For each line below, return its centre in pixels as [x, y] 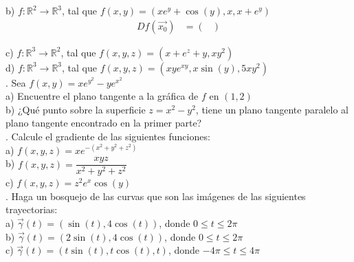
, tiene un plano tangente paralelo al [272, 109]
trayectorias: [32, 209]
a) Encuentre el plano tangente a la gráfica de [102, 96]
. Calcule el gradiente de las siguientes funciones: [108, 136]
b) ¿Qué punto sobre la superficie [76, 109]
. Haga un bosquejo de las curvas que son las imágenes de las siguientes [156, 196]
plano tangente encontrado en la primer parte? [104, 123]
